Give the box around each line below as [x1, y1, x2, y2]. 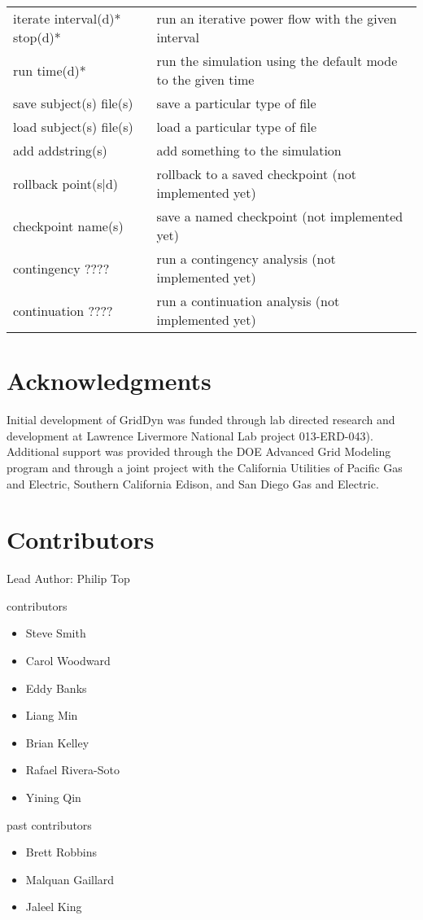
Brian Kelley [25, 734, 89, 751]
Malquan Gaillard [25, 870, 115, 887]
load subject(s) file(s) [13, 117, 133, 136]
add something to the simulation [156, 141, 342, 160]
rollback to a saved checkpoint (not [156, 164, 356, 183]
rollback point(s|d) [13, 173, 119, 193]
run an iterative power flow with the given [156, 9, 397, 28]
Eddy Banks [25, 679, 87, 696]
